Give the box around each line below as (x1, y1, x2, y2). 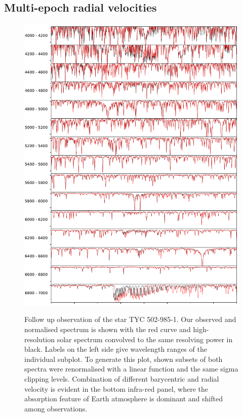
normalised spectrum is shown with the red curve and (24, 324, 191, 335)
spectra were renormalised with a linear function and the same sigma (24, 363, 238, 374)
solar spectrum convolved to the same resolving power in (57, 334, 233, 344)
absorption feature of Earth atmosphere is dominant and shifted (24, 393, 223, 404)
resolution (24, 334, 55, 344)
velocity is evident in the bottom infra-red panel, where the (24, 383, 209, 394)
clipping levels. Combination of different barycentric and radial (24, 373, 219, 384)
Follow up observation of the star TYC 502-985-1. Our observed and (24, 314, 236, 325)
